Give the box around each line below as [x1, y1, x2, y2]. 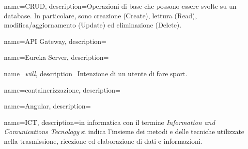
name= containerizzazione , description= [4, 84, 121, 95]
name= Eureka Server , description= [4, 52, 109, 62]
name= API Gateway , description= [4, 36, 107, 46]
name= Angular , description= [4, 101, 91, 111]
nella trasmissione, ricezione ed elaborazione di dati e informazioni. [4, 135, 202, 146]
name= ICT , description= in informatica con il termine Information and [4, 117, 215, 127]
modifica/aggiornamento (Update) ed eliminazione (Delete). [4, 20, 182, 30]
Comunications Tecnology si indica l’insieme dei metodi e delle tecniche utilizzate [4, 126, 245, 136]
